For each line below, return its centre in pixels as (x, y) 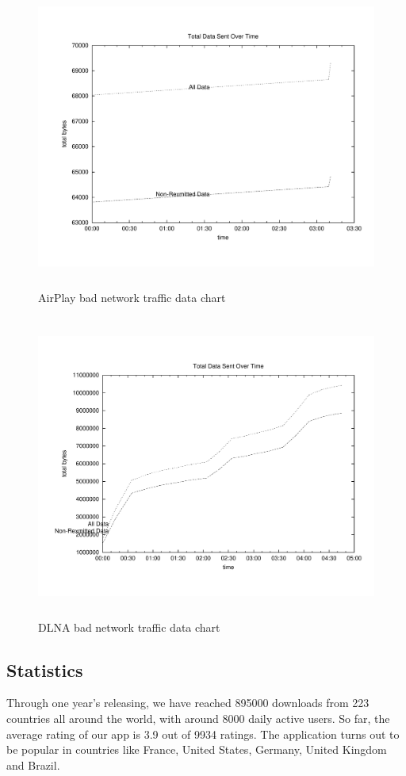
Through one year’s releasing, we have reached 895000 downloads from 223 (188, 703)
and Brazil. (33, 765)
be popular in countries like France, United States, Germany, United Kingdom (197, 749)
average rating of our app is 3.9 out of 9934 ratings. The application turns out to (203, 734)
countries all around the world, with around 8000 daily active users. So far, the (198, 719)
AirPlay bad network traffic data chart (132, 297)
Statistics (45, 669)
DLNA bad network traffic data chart (129, 627)
